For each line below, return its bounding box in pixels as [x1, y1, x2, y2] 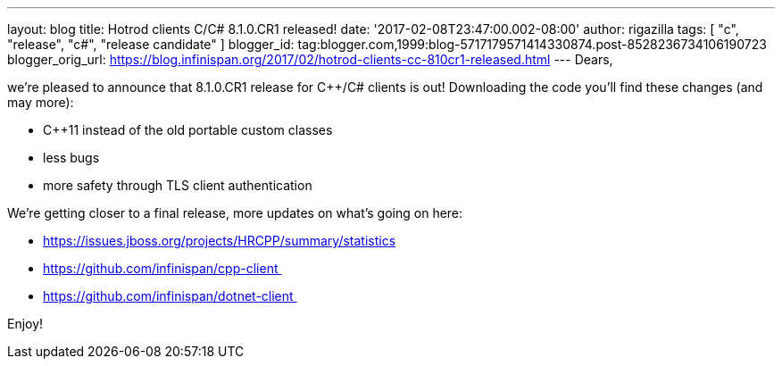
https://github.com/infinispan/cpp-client [43, 261, 279, 276]
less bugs [43, 150, 100, 165]
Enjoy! [7, 316, 44, 331]
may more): [7, 95, 74, 110]
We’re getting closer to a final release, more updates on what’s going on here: [7, 205, 463, 220]
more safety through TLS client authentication [43, 178, 312, 193]
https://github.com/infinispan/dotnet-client [43, 288, 294, 304]
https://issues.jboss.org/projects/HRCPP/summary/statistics [43, 233, 396, 248]
